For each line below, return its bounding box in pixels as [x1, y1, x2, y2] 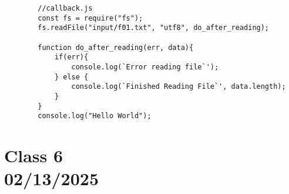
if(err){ [54, 53, 89, 62]
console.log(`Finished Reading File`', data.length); [71, 82, 286, 91]
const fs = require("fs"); [38, 14, 143, 22]
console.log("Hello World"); [38, 112, 152, 121]
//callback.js [38, 4, 93, 12]
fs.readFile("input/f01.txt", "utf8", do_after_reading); [38, 24, 270, 32]
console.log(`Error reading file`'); [71, 62, 219, 71]
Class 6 [4, 143, 63, 168]
